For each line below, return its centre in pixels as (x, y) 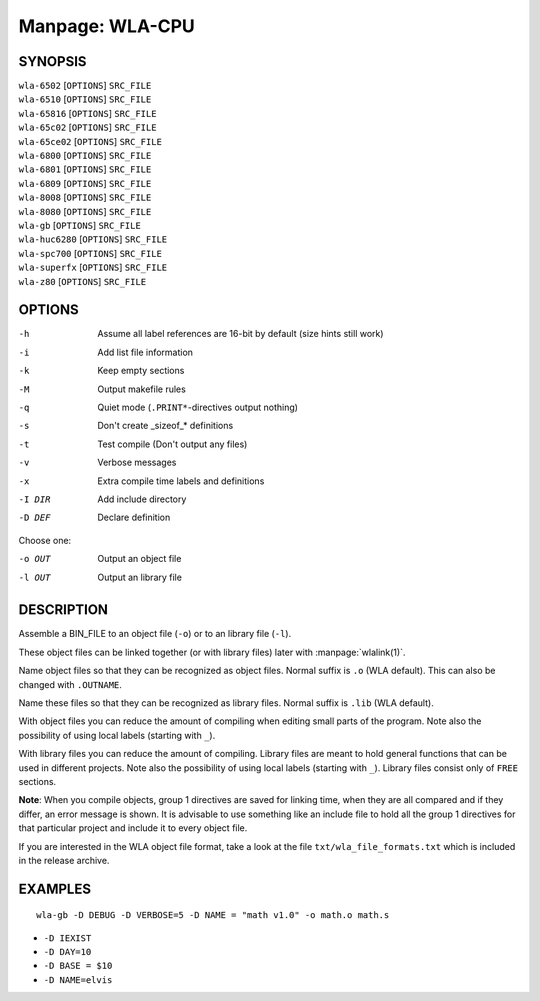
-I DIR (34, 499)
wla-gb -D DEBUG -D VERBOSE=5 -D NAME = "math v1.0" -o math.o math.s (213, 915)
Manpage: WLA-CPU (106, 26)
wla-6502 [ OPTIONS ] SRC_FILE (85, 86)
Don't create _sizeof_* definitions (165, 426)
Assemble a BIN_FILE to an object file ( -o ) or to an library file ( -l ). (155, 634)
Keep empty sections (141, 371)
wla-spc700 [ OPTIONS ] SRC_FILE (90, 253)
